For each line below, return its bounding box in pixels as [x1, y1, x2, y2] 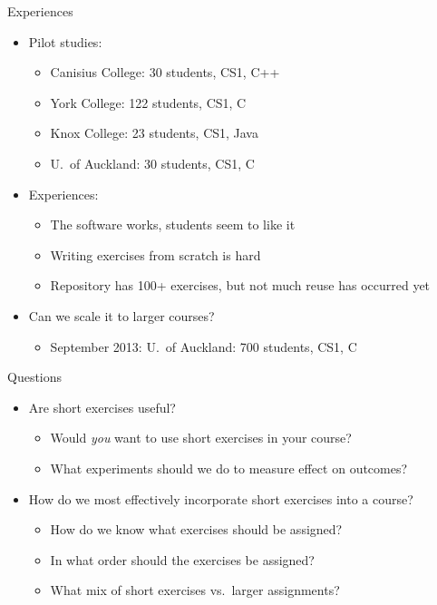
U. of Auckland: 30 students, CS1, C [50, 153, 255, 172]
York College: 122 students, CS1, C [50, 93, 247, 112]
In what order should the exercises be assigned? [50, 550, 315, 569]
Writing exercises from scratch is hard [50, 245, 261, 264]
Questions [7, 367, 63, 386]
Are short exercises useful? [28, 397, 176, 416]
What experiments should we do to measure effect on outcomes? [50, 458, 408, 477]
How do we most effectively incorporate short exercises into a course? [28, 489, 413, 508]
